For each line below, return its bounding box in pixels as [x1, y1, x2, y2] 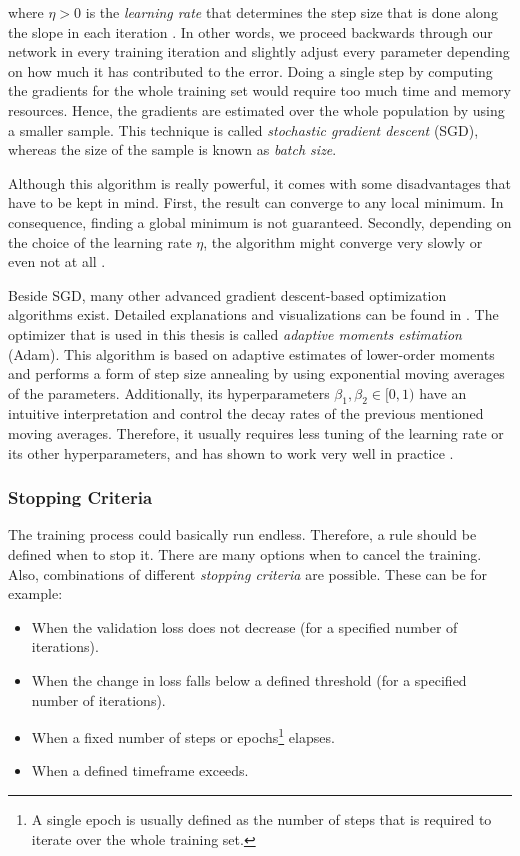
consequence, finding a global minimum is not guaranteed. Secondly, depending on [8, 211, 512, 232]
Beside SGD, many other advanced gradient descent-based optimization [8, 284, 447, 305]
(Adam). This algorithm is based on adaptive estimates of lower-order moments [8, 343, 495, 364]
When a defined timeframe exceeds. [31, 760, 249, 781]
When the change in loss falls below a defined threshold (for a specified [31, 670, 467, 691]
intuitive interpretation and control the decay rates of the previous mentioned [8, 403, 484, 424]
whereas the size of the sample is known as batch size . [8, 139, 337, 160]
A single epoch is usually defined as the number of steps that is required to [31, 809, 492, 830]
